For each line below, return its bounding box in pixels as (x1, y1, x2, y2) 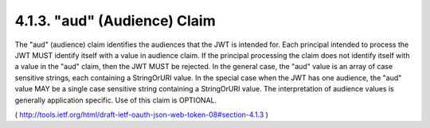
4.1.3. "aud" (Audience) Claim (14, 12, 216, 29)
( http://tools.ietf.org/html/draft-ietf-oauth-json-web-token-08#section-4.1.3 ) (14, 110, 268, 119)
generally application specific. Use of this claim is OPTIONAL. (14, 95, 217, 105)
